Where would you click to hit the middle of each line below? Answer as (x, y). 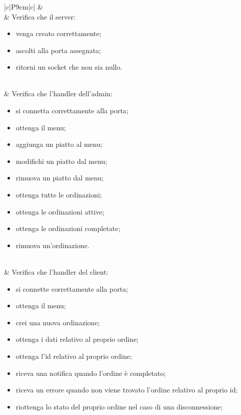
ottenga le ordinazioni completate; (68, 228)
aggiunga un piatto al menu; (59, 144)
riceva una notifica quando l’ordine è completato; (91, 373)
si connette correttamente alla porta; (72, 288)
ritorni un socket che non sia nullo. (69, 67)
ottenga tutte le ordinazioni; (59, 195)
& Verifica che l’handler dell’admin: (58, 93)
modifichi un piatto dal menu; (61, 161)
